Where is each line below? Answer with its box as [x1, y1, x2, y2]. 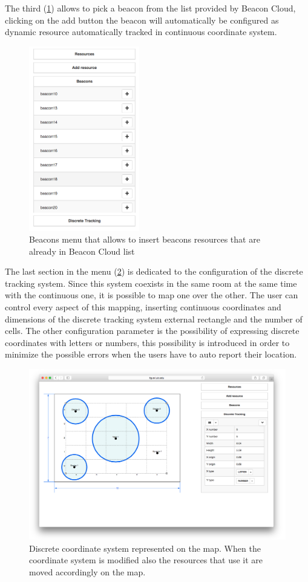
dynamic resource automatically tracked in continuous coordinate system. [5, 25, 277, 38]
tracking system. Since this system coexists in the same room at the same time [5, 276, 297, 289]
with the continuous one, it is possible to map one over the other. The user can [5, 289, 298, 301]
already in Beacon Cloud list [29, 244, 135, 257]
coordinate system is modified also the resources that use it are [29, 554, 263, 566]
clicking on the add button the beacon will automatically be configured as [5, 13, 279, 26]
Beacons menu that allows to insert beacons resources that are [29, 233, 260, 246]
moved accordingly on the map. [29, 565, 146, 578]
